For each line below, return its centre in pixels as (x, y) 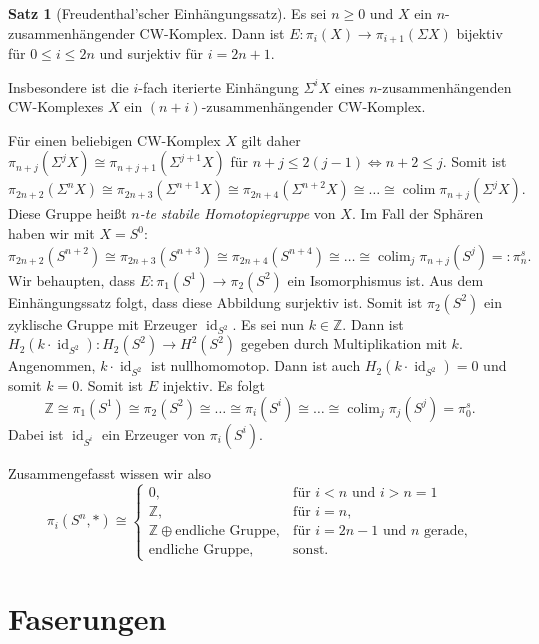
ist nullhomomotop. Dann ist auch (255, 365)
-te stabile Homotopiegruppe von (237, 213)
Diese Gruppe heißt (67, 213)
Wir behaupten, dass (71, 279)
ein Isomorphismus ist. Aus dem (385, 279)
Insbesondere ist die (68, 86)
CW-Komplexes (56, 106)
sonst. (311, 549)
